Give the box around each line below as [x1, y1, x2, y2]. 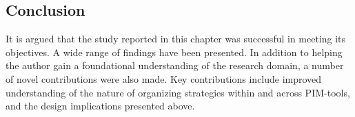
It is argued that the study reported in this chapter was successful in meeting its [6, 31, 346, 46]
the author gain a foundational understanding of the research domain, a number [6, 58, 344, 73]
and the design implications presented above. [6, 99, 195, 113]
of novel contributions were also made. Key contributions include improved [6, 71, 322, 86]
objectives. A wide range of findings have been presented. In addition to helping [6, 44, 343, 59]
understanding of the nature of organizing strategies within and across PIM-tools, [6, 85, 350, 99]
